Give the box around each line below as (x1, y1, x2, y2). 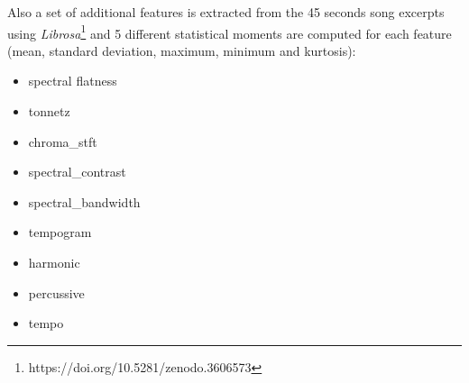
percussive (28, 283, 85, 302)
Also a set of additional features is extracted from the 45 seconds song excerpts (7, 3, 445, 21)
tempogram (28, 223, 92, 242)
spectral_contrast (28, 162, 126, 181)
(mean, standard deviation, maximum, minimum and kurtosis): (7, 41, 356, 59)
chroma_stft (28, 132, 97, 150)
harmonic (28, 253, 80, 271)
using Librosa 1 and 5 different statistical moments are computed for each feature (7, 21, 452, 42)
